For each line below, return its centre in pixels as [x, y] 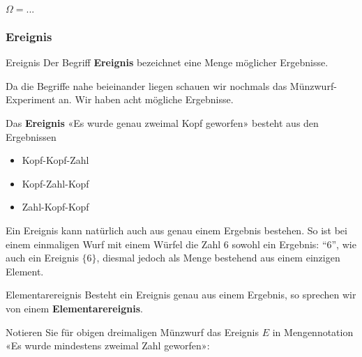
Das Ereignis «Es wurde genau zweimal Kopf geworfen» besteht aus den [162, 123]
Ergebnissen [31, 136]
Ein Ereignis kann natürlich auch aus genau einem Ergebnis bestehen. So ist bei [176, 230]
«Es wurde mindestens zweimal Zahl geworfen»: [108, 345]
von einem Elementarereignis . [74, 308]
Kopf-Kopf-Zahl [55, 160]
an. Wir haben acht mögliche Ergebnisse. [146, 99]
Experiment [31, 99]
